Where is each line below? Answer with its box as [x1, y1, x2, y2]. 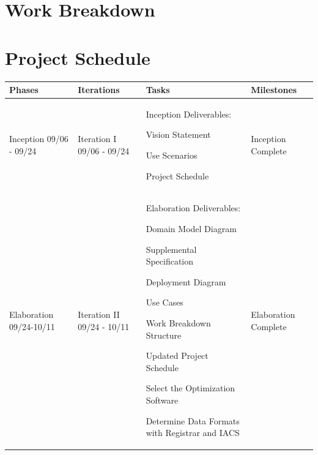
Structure [146, 328, 182, 341]
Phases [9, 83, 39, 96]
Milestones [251, 83, 297, 96]
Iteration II [78, 308, 120, 321]
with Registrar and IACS [146, 426, 240, 439]
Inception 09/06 [9, 132, 68, 145]
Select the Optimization [146, 382, 235, 394]
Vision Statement [146, 128, 211, 141]
